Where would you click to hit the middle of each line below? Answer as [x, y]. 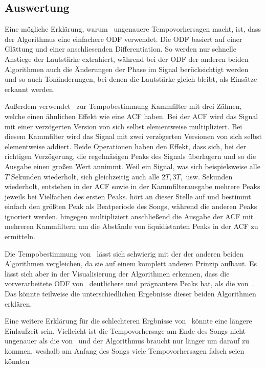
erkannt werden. [30, 89]
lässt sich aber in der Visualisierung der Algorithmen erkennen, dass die [117, 273]
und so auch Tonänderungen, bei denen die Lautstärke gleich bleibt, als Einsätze [131, 79]
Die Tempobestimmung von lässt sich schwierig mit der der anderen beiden [124, 253]
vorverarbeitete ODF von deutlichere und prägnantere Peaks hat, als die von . [129, 283]
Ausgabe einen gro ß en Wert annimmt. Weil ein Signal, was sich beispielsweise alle [132, 166]
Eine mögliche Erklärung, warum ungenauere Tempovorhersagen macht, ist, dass [133, 29]
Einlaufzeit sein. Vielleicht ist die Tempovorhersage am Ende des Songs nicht [125, 330]
